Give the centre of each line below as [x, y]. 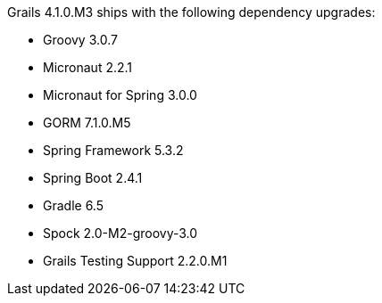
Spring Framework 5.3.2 [113, 150]
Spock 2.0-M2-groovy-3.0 [120, 233]
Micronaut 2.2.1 [88, 67]
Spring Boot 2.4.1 [93, 178]
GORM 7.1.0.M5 [87, 123]
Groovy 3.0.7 [80, 40]
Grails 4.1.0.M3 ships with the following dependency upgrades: [191, 12]
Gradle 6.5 [73, 205]
